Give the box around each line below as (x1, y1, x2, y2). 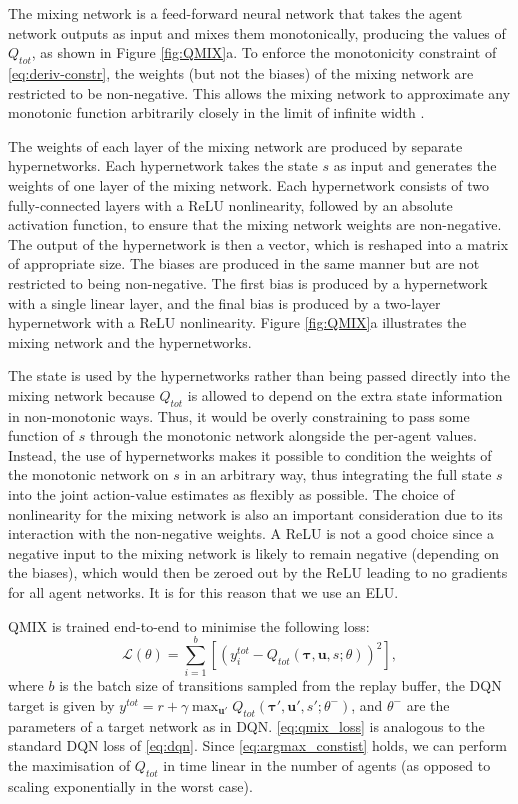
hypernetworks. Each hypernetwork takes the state (8, 155, 318, 176)
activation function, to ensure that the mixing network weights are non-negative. (8, 214, 502, 235)
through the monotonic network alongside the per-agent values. (90, 425, 477, 446)
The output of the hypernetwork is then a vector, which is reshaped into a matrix (8, 233, 509, 254)
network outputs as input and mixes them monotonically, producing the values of (8, 22, 506, 43)
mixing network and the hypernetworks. (8, 331, 252, 352)
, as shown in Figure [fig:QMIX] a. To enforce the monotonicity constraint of (31, 42, 497, 63)
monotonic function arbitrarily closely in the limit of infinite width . (8, 102, 425, 123)
